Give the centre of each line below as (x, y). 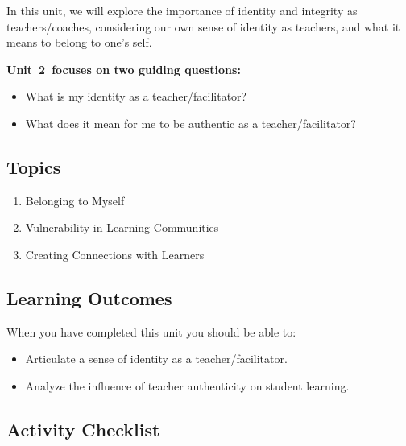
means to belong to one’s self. (79, 42)
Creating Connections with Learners (115, 254)
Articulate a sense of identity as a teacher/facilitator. (156, 359)
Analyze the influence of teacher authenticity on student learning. (187, 385)
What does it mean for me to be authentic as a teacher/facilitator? (191, 123)
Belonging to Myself (75, 200)
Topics (34, 166)
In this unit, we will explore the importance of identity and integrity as (182, 10)
